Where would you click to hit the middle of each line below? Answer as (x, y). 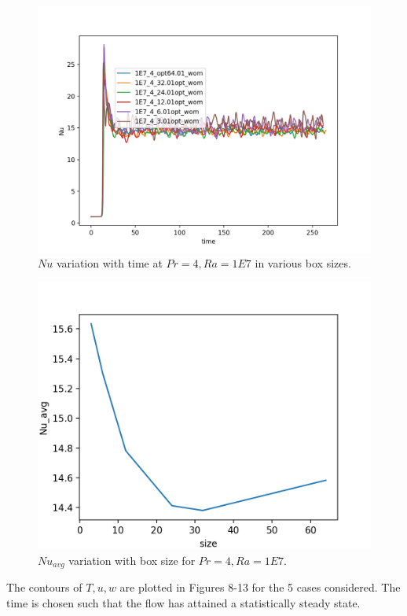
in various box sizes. (303, 263)
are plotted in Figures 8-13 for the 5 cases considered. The (260, 587)
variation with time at (109, 263)
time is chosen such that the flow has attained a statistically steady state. (183, 602)
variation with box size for (132, 560)
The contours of (44, 587)
